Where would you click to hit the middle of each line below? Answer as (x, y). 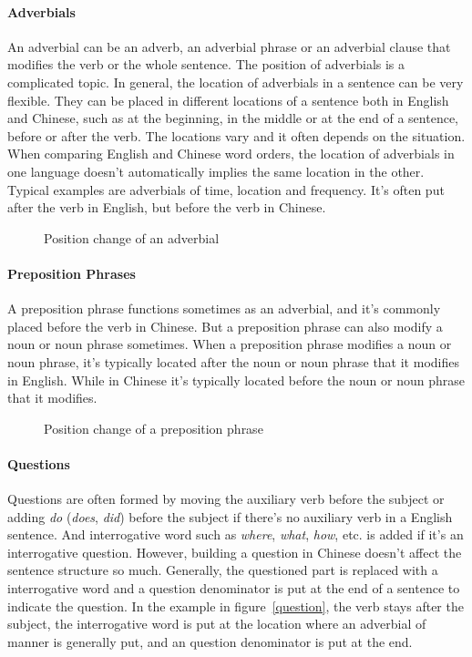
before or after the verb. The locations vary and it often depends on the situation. (236, 135)
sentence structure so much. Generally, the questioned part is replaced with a (223, 570)
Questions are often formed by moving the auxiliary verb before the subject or (226, 499)
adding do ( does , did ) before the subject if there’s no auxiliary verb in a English (230, 516)
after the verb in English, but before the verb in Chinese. (167, 207)
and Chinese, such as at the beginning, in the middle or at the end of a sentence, (233, 118)
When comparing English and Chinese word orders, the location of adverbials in (231, 154)
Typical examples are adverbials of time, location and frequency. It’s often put (226, 189)
